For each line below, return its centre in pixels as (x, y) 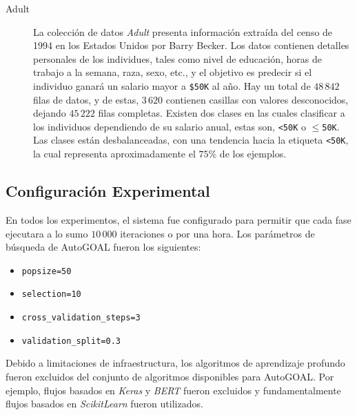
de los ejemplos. (253, 154)
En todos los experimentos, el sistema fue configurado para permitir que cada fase (178, 219)
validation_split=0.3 (71, 341)
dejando (50, 113)
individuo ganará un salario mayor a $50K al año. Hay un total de (172, 85)
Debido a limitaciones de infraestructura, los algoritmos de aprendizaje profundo (175, 363)
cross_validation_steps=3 (81, 318)
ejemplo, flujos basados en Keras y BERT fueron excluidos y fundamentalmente (173, 390)
